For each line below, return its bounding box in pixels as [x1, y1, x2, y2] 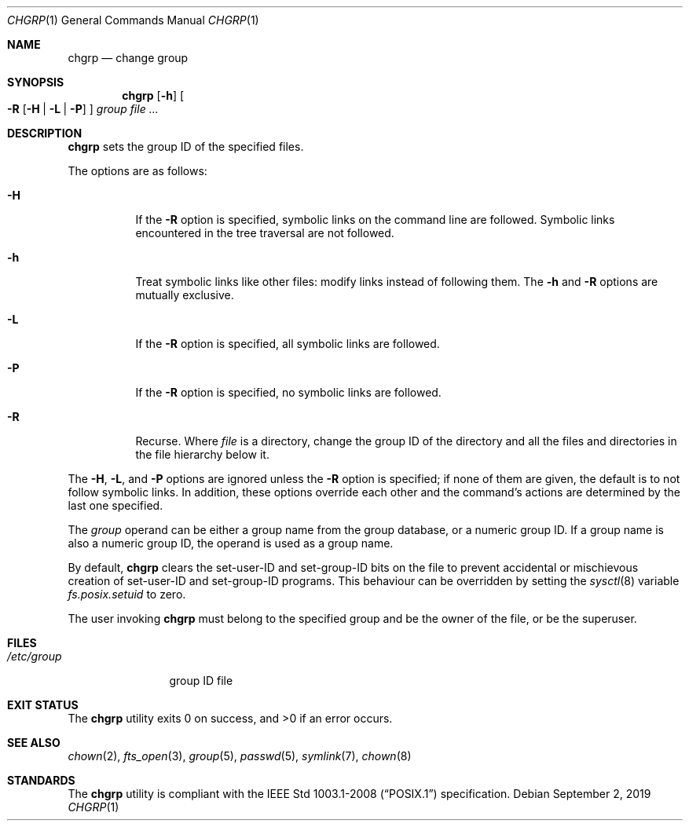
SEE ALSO [7, 736, 60, 749]
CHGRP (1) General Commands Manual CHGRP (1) [7, 13, 259, 27]
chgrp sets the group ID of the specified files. [68, 140, 304, 153]
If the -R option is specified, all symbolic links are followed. [135, 337, 440, 350]
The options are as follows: [68, 164, 207, 177]
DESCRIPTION [7, 126, 82, 140]
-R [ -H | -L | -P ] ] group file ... [7, 102, 159, 115]
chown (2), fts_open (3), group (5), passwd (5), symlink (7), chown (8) [68, 749, 412, 763]
